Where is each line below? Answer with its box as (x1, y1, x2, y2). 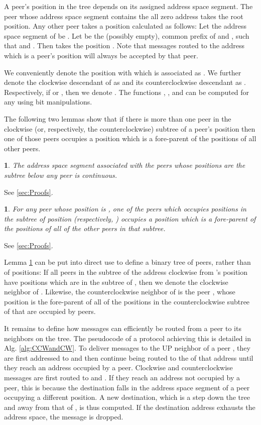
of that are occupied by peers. (4, 306, 96, 316)
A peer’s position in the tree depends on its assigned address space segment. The (4, 1, 253, 11)
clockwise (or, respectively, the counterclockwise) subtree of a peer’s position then (4, 123, 255, 134)
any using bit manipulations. (4, 96, 92, 107)
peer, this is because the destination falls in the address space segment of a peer (4, 382, 250, 392)
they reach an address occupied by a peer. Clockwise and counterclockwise (4, 362, 233, 373)
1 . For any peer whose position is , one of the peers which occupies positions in (4, 203, 246, 214)
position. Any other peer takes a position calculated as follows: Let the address (4, 21, 247, 31)
